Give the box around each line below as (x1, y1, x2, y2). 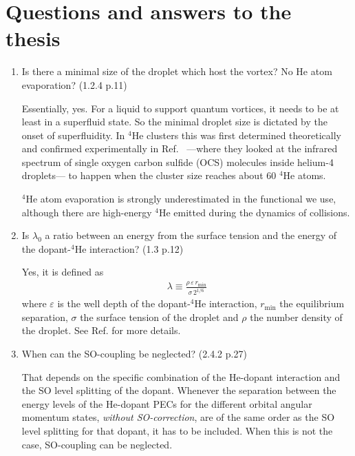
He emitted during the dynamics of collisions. (158, 205, 350, 219)
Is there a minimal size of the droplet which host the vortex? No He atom (21, 64, 332, 79)
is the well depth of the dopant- (57, 296, 191, 311)
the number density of (250, 309, 343, 324)
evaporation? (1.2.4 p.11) (21, 77, 127, 92)
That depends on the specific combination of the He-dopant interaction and (21, 369, 341, 384)
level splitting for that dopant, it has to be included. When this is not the (21, 424, 333, 437)
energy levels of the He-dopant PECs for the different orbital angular (21, 396, 312, 411)
